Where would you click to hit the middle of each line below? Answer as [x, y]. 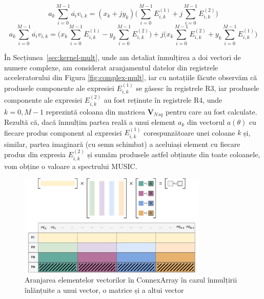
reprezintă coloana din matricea [95, 111]
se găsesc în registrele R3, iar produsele [198, 88]
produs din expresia [35, 154]
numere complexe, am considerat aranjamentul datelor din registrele [111, 67]
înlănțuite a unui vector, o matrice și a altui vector [104, 289]
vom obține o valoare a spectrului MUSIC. [71, 166]
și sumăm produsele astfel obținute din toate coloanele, [174, 154]
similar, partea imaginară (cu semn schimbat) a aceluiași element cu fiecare [122, 144]
